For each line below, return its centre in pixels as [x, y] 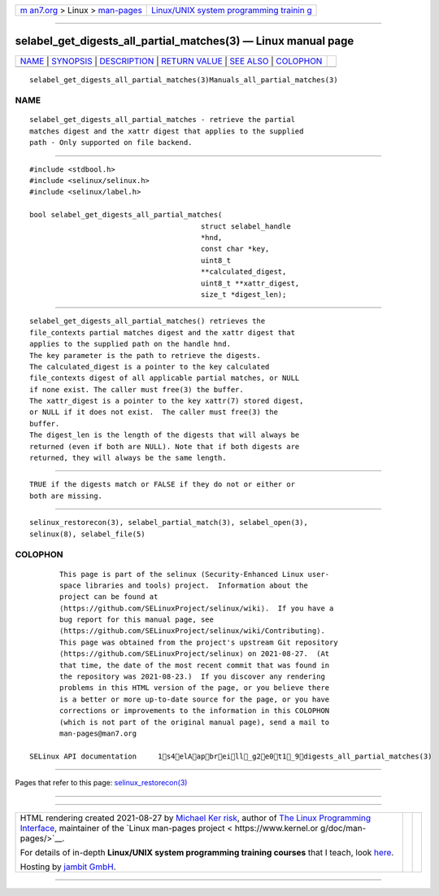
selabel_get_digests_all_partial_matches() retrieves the [148, 321]
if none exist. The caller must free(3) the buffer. [137, 389]
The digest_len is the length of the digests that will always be [165, 435]
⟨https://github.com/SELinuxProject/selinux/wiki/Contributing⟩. [192, 631]
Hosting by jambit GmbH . [68, 867]
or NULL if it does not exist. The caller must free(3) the [154, 412]
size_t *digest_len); [243, 294]
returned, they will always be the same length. [128, 458]
